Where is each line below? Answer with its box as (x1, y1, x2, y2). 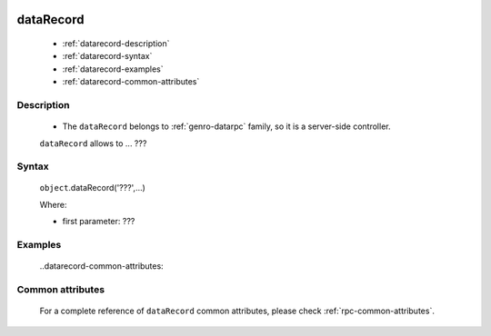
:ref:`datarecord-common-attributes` (62, 76, 200, 87)
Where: (39, 199, 67, 210)
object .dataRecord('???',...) (39, 183, 145, 193)
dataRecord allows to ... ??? (39, 137, 147, 149)
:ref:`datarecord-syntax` (62, 51, 153, 62)
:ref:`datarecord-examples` (62, 64, 164, 74)
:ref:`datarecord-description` (62, 38, 170, 49)
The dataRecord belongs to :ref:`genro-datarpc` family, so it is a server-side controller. (62, 121, 391, 132)
